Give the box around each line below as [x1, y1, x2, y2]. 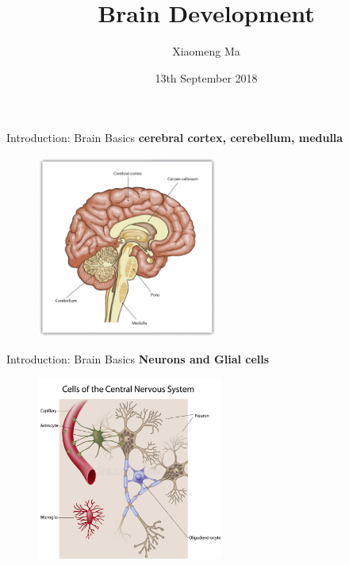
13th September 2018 [155, 69, 258, 86]
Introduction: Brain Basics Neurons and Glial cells [6, 351, 270, 367]
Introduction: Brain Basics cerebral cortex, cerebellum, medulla [6, 129, 343, 146]
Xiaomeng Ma [172, 43, 240, 60]
